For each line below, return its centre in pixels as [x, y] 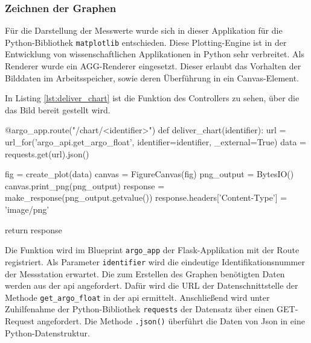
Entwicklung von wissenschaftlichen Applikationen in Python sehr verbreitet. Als [155, 54]
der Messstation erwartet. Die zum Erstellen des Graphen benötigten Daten [145, 273]
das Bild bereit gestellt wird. [58, 109]
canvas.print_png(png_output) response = [85, 185]
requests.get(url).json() [47, 153]
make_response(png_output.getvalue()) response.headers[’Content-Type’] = [146, 197]
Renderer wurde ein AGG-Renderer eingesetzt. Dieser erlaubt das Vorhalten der [153, 66]
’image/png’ [27, 209]
